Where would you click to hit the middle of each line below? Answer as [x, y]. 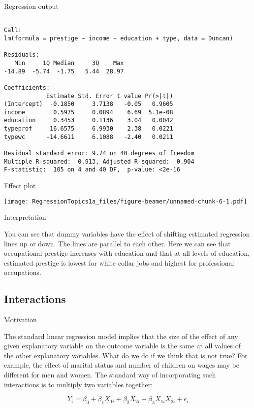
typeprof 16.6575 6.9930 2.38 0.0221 [89, 129]
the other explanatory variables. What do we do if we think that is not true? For [126, 355]
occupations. [23, 272]
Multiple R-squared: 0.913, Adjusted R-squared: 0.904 [99, 161]
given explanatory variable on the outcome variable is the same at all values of [122, 346]
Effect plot [20, 186]
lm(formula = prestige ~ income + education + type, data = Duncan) [119, 38]
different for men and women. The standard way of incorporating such [110, 375]
